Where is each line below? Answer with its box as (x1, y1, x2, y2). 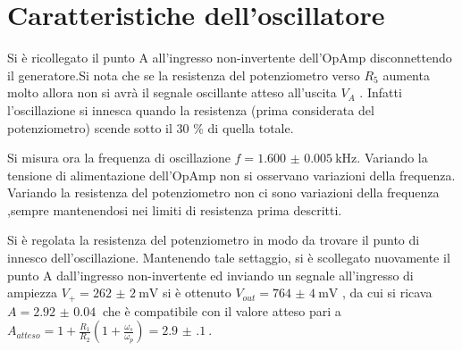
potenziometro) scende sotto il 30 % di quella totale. (7, 118, 294, 137)
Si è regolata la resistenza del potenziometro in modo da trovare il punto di (7, 230, 420, 249)
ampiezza (7, 283, 57, 302)
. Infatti (359, 83, 402, 102)
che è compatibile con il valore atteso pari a (102, 301, 341, 320)
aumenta (382, 65, 430, 84)
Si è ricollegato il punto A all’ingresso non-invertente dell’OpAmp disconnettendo (7, 48, 452, 67)
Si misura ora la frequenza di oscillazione (7, 148, 231, 167)
